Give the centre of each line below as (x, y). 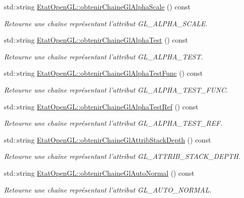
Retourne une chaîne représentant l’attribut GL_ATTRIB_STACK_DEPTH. (122, 156)
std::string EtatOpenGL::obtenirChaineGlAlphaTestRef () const (101, 106)
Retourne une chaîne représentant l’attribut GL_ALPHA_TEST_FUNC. (116, 89)
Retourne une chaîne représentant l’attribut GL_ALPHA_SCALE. (106, 23)
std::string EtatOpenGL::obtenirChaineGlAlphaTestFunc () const (103, 73)
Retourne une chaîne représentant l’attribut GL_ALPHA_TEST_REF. (113, 123)
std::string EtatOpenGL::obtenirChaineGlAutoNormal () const (99, 173)
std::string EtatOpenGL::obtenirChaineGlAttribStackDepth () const (108, 139)
